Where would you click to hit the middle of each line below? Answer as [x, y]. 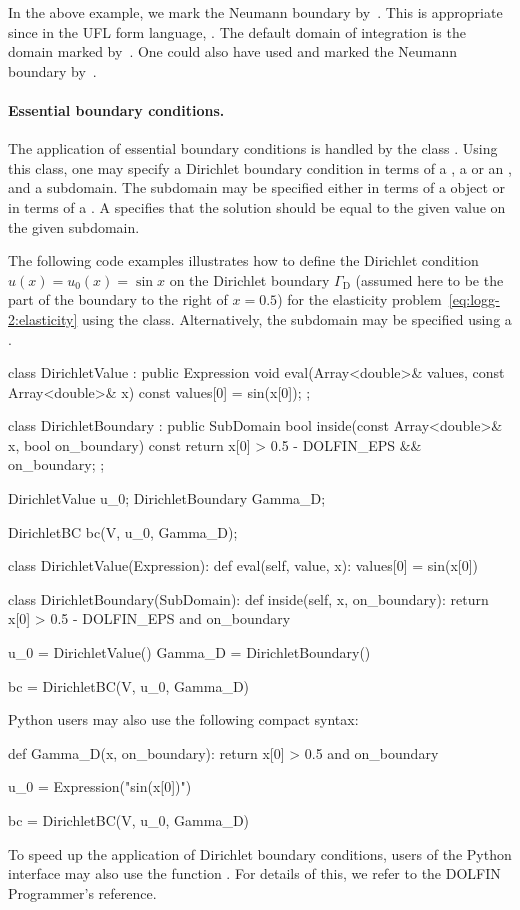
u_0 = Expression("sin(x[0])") [100, 786]
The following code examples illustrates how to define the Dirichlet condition [243, 260]
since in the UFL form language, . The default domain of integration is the [237, 31]
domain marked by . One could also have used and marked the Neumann [233, 51]
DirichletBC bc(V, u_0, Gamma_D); [123, 531]
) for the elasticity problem [359, 299]
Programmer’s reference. [82, 892]
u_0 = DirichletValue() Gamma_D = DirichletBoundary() [189, 652]
